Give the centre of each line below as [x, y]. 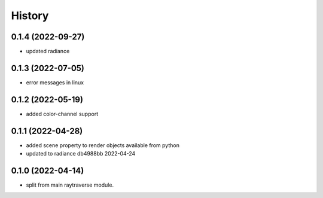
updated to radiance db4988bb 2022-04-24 [81, 154]
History [30, 16]
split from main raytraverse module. [70, 185]
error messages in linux [55, 82]
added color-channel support [62, 114]
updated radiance [48, 51]
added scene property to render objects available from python [103, 145]
